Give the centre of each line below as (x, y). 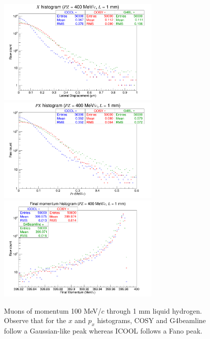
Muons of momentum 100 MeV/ (53, 310)
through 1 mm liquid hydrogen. (154, 310)
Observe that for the (35, 320)
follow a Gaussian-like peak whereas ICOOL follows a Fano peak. (103, 330)
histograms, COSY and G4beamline (151, 320)
